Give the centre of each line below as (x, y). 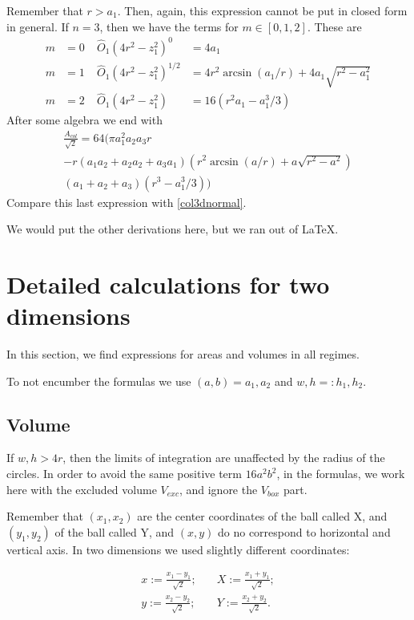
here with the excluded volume (82, 489)
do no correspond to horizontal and (304, 531)
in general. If (38, 26)
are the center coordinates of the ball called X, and (262, 516)
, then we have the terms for (169, 26)
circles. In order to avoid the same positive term (124, 474)
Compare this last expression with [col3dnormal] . (127, 202)
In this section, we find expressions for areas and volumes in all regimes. (183, 354)
